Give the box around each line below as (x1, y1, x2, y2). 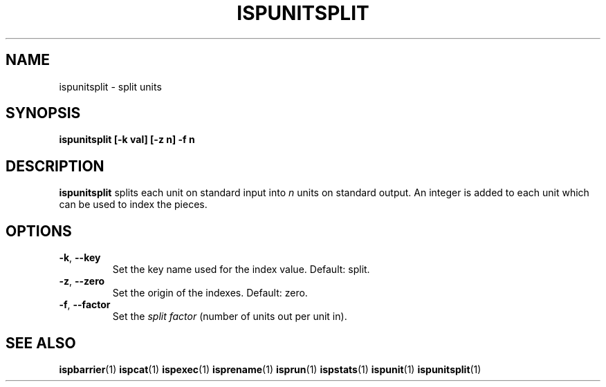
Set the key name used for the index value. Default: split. (112, 263, 370, 276)
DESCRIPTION (6, 157, 104, 175)
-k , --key (59, 252, 101, 264)
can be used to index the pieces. (59, 198, 208, 211)
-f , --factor (59, 299, 111, 311)
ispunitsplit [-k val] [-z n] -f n (59, 133, 195, 146)
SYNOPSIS (6, 104, 81, 122)
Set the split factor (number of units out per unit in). (112, 310, 347, 323)
